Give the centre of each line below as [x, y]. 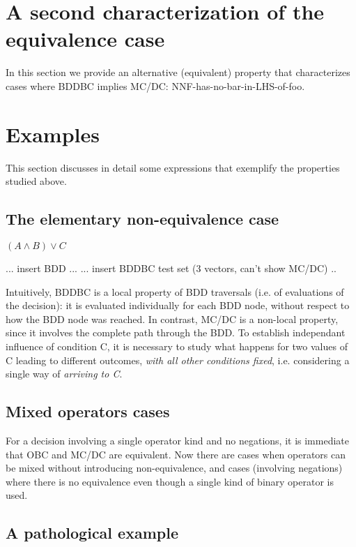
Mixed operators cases [88, 411]
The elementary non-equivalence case [142, 219]
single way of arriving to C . [64, 374]
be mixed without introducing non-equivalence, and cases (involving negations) [174, 468]
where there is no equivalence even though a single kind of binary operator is [170, 481]
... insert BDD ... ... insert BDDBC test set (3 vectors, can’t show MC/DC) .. [171, 268]
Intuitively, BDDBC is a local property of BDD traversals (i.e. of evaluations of [175, 291]
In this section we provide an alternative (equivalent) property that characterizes [178, 72]
